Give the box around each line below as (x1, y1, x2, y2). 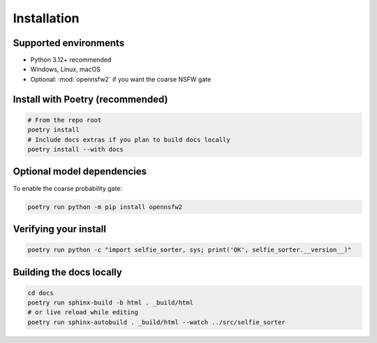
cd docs (27, 289, 54, 297)
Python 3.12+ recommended (30, 56, 112, 64)
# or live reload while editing (27, 308, 139, 316)
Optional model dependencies (13, 166, 147, 177)
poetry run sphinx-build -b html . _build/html (27, 299, 193, 307)
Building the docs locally (13, 266, 122, 278)
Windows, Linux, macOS (30, 65, 101, 73)
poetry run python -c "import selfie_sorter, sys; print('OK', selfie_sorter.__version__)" (27, 246, 352, 254)
